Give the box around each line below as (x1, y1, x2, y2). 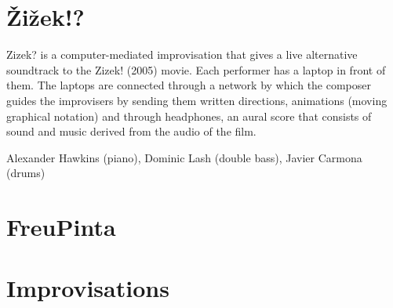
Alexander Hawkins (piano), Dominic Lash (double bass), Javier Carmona (6, 149, 362, 165)
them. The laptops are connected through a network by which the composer (6, 77, 372, 93)
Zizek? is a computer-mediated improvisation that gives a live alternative (6, 46, 358, 63)
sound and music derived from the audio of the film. (6, 123, 257, 140)
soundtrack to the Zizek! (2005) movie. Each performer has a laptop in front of (6, 61, 386, 78)
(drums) (6, 165, 45, 181)
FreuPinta (6, 211, 116, 243)
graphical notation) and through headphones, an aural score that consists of (6, 107, 372, 124)
